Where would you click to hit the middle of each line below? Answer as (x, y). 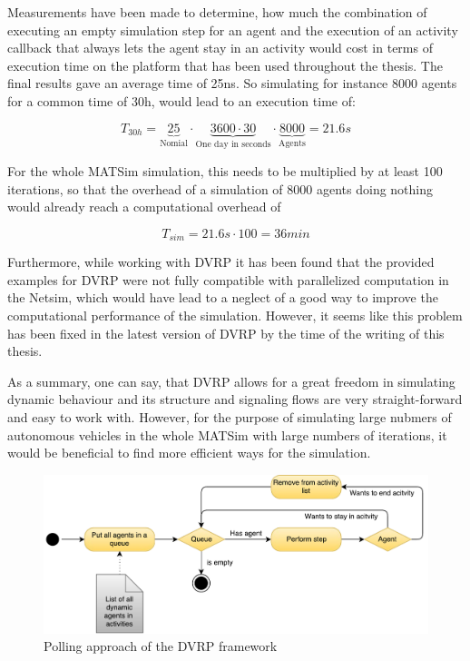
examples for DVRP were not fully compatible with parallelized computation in (228, 279)
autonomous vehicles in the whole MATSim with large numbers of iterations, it (227, 434)
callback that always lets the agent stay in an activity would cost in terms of (220, 48)
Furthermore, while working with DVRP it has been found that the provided (221, 262)
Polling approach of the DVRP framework (161, 646)
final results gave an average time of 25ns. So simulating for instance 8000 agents (232, 83)
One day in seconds (233, 145)
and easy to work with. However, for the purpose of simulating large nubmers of (230, 416)
